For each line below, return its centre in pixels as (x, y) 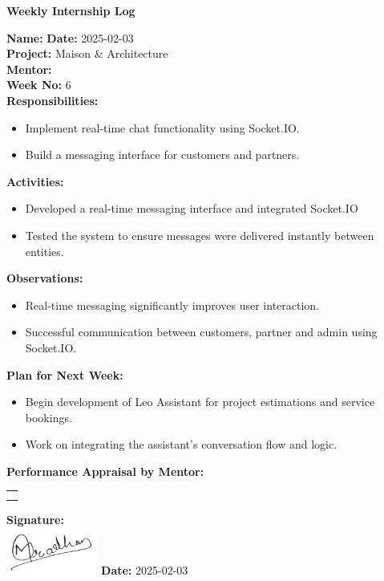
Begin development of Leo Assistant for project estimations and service (200, 402)
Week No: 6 (39, 85)
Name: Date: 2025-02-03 (70, 37)
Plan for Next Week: (65, 374)
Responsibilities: (53, 100)
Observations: (45, 278)
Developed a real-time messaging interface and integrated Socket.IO (192, 208)
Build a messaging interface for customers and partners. (162, 154)
